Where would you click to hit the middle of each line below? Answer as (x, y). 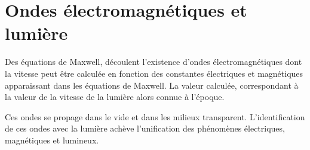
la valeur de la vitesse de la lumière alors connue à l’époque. (115, 97)
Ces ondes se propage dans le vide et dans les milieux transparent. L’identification (155, 116)
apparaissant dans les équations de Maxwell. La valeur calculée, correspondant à (152, 85)
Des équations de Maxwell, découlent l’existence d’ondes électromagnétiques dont (154, 62)
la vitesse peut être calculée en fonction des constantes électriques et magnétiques (154, 73)
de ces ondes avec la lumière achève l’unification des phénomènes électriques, (145, 128)
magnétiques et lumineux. (52, 140)
